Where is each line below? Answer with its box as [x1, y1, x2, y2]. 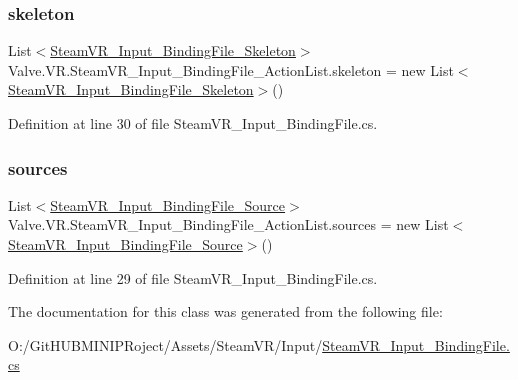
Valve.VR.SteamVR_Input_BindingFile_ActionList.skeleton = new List [8, 59, 454, 80]
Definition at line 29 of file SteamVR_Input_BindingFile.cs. [8, 267, 378, 288]
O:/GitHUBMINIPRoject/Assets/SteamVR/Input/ [8, 334, 323, 355]
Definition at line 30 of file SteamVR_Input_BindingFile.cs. [8, 113, 378, 133]
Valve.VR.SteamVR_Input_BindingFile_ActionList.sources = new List [8, 214, 449, 235]
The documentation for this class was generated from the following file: [8, 301, 443, 322]
